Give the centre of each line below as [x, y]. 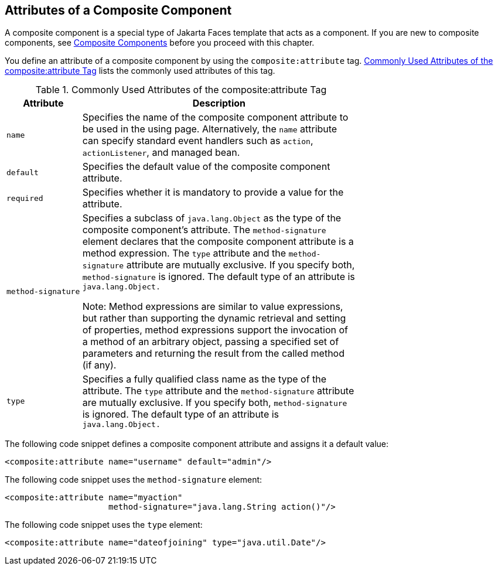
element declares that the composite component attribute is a [218, 242]
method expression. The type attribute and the [184, 253]
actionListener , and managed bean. [161, 153]
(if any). [99, 365]
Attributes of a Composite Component [118, 10]
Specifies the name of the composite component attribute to [215, 117]
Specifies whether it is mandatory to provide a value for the [213, 192]
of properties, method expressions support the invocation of [215, 330]
